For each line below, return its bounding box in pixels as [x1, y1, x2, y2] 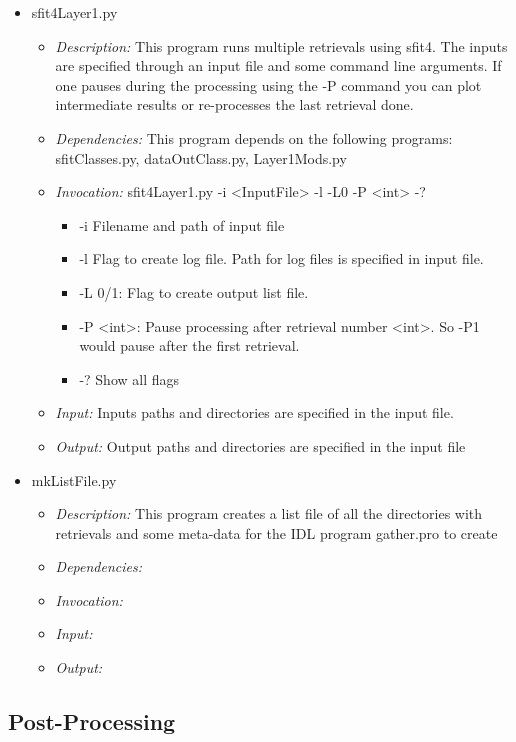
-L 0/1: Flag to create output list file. [79, 281, 309, 302]
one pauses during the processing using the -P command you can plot [55, 74, 482, 95]
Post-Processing [8, 706, 176, 737]
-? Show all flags [79, 368, 180, 389]
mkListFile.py [31, 469, 117, 490]
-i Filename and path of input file [79, 214, 285, 235]
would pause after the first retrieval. [79, 335, 300, 356]
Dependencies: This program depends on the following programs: [55, 127, 453, 148]
